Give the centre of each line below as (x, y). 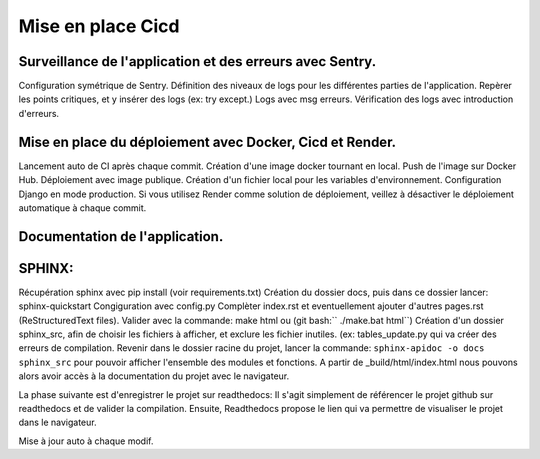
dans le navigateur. (57, 422)
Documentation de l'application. (121, 236)
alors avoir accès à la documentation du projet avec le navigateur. (154, 376)
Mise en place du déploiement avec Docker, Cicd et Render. (207, 141)
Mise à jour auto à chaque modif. (86, 441)
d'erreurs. (39, 113)
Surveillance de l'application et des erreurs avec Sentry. (197, 61)
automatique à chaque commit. (82, 207)
